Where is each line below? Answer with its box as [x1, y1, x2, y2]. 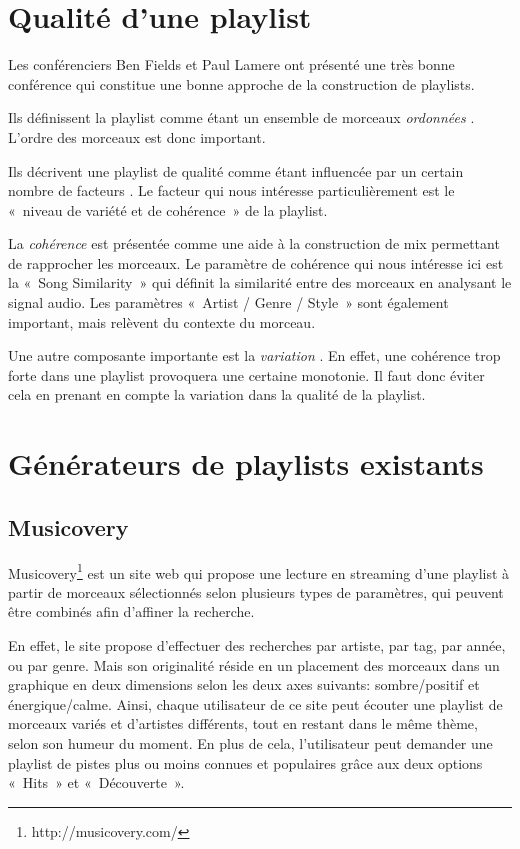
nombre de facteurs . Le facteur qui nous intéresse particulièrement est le [8, 180, 455, 201]
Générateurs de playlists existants [8, 443, 484, 484]
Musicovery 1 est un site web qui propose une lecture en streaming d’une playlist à [8, 559, 510, 583]
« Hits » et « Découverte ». [8, 772, 185, 793]
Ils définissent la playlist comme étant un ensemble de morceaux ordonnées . [8, 107, 475, 128]
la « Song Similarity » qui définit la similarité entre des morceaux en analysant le [8, 272, 512, 293]
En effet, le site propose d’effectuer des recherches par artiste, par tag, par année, [8, 635, 506, 656]
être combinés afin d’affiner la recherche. [8, 601, 255, 622]
